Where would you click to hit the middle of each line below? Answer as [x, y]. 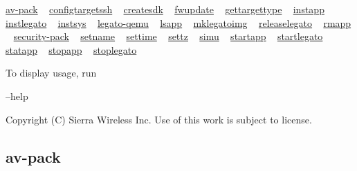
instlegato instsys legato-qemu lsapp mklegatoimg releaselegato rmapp [178, 22]
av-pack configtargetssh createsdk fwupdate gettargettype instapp [165, 9]
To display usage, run [51, 73]
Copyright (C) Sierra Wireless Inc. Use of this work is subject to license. [159, 119]
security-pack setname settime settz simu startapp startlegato [168, 36]
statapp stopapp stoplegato [71, 49]
